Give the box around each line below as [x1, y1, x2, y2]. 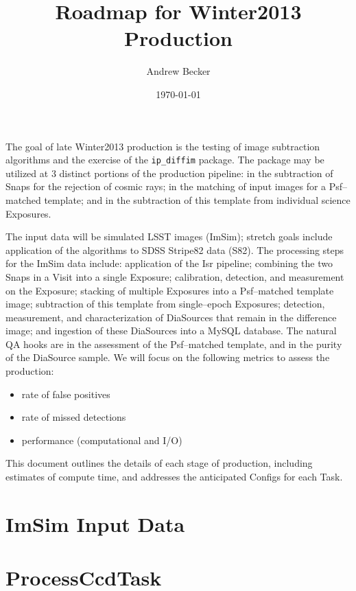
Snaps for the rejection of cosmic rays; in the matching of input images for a [5, 179, 327, 194]
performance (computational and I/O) [21, 432, 182, 447]
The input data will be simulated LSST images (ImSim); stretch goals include [5, 229, 333, 244]
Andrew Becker [146, 64, 211, 78]
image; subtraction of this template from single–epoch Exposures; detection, [5, 297, 325, 311]
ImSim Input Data [5, 509, 185, 537]
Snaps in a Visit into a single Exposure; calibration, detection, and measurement [5, 269, 344, 283]
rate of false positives [21, 386, 110, 401]
